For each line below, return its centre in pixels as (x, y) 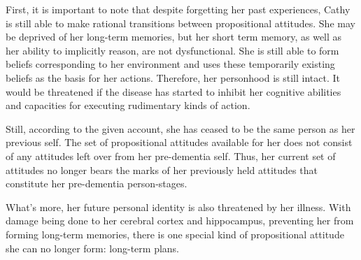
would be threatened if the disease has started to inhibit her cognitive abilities (174, 91)
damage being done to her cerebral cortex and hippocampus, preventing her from (180, 221)
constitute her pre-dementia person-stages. (97, 183)
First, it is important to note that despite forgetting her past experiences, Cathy (178, 9)
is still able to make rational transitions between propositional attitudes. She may (180, 23)
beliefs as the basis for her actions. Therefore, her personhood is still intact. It (173, 77)
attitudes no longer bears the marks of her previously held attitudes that (162, 169)
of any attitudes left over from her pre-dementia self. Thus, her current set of (171, 156)
